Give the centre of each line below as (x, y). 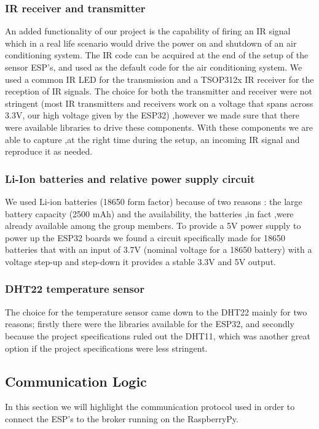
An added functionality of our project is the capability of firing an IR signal (148, 31)
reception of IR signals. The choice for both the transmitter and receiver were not (159, 91)
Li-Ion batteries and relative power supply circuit (130, 178)
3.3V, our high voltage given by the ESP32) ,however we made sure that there (152, 115)
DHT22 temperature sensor (75, 289)
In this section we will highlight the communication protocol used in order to (150, 407)
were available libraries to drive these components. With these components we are (159, 127)
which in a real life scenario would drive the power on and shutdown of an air (151, 43)
